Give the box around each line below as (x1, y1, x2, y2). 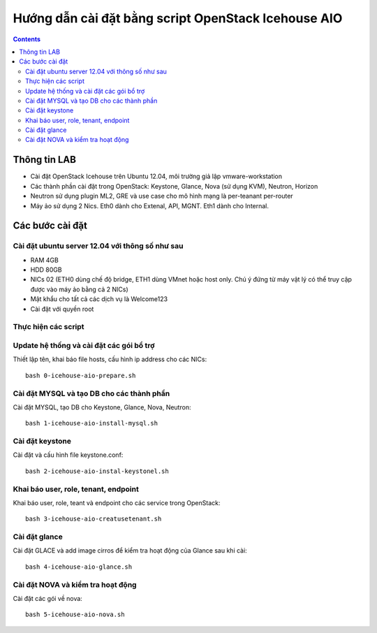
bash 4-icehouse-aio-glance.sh (25, 562, 133, 571)
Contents (13, 35, 41, 43)
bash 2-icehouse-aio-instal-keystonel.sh (25, 467, 169, 475)
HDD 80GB (30, 265, 62, 274)
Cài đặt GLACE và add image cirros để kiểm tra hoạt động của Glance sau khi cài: (13, 546, 247, 555)
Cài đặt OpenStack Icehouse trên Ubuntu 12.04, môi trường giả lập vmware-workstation (30, 172, 283, 181)
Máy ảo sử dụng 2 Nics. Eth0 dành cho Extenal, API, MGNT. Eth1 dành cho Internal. (30, 201, 269, 210)
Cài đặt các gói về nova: (13, 595, 83, 602)
